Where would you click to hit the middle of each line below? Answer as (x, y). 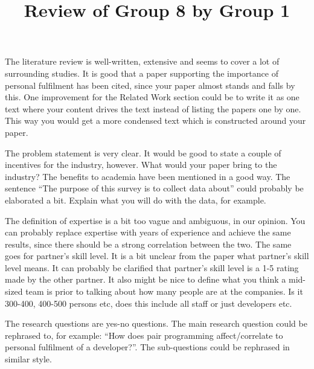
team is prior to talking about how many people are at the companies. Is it (164, 291)
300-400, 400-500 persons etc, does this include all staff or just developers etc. (149, 303)
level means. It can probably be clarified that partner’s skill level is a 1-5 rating (152, 267)
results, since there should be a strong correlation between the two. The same (148, 244)
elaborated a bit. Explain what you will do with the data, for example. (136, 200)
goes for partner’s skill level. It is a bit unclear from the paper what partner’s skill (157, 256)
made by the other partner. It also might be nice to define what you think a (146, 279)
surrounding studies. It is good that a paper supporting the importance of (142, 73)
